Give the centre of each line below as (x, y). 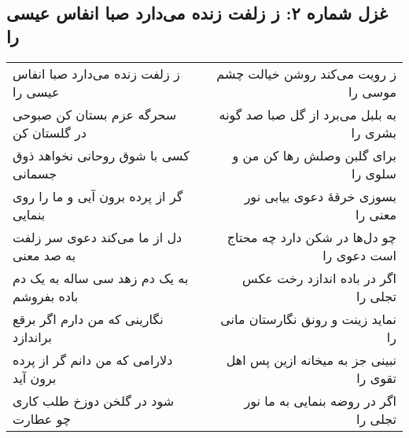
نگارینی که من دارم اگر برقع (88, 318)
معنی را (376, 214)
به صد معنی (44, 255)
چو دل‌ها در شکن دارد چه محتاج (311, 237)
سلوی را (374, 173)
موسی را (372, 91)
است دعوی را (359, 255)
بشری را (374, 132)
